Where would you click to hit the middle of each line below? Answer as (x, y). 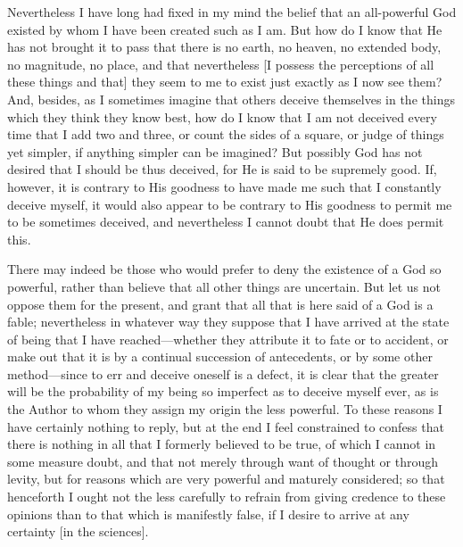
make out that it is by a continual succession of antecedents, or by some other (220, 356)
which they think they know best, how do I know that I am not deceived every (222, 116)
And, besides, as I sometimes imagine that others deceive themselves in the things (231, 99)
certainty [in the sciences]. (78, 531)
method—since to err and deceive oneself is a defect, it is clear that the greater (223, 373)
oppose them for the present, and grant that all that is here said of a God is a (220, 304)
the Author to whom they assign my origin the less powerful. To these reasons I (225, 409)
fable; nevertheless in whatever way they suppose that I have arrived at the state (228, 322)
